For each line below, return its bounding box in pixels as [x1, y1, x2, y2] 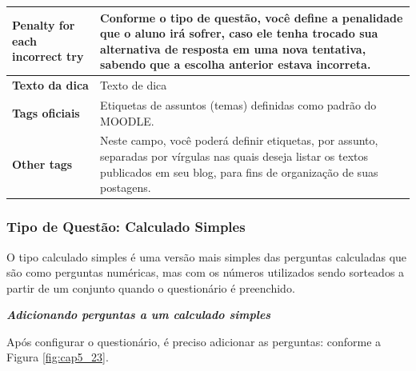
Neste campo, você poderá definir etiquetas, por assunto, [100, 132, 378, 149]
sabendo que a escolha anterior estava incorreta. [100, 56, 371, 73]
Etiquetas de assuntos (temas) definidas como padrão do [100, 96, 377, 113]
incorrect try [12, 48, 84, 65]
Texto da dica [12, 77, 89, 94]
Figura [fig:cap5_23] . [6, 349, 109, 365]
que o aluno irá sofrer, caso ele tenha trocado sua [100, 25, 378, 42]
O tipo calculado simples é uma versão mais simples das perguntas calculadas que [6, 248, 407, 265]
